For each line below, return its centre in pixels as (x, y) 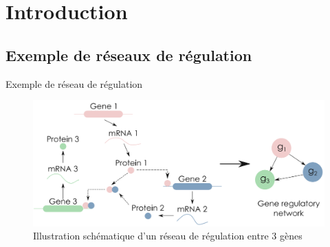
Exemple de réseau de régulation (74, 83)
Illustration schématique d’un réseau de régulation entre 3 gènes (168, 236)
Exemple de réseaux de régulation (129, 55)
